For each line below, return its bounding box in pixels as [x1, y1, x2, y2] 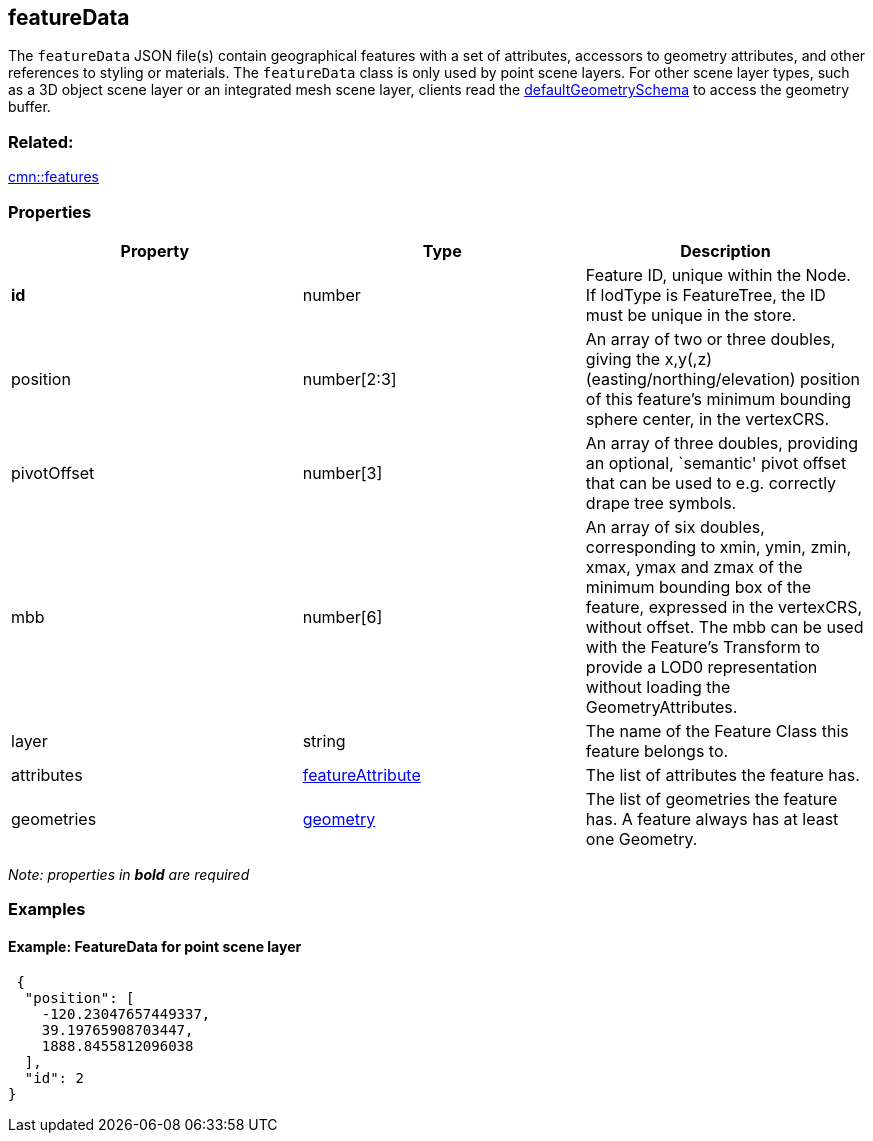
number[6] [302, 606, 383, 627]
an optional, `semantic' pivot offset [585, 452, 847, 473]
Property [120, 240, 190, 261]
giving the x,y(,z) [585, 348, 713, 369]
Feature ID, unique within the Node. [585, 264, 851, 285]
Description [680, 240, 771, 261]
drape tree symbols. [585, 492, 737, 513]
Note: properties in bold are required [8, 865, 250, 883]
